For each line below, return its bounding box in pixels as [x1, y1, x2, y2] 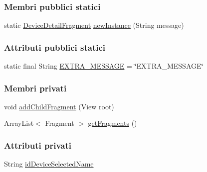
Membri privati [4, 82, 67, 94]
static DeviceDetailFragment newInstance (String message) [4, 20, 184, 30]
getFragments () [88, 118, 137, 128]
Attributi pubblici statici [4, 41, 106, 53]
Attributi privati [4, 139, 71, 151]
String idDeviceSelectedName [4, 159, 94, 169]
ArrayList [4, 118, 34, 128]
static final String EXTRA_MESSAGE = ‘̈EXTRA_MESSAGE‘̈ [4, 61, 204, 71]
